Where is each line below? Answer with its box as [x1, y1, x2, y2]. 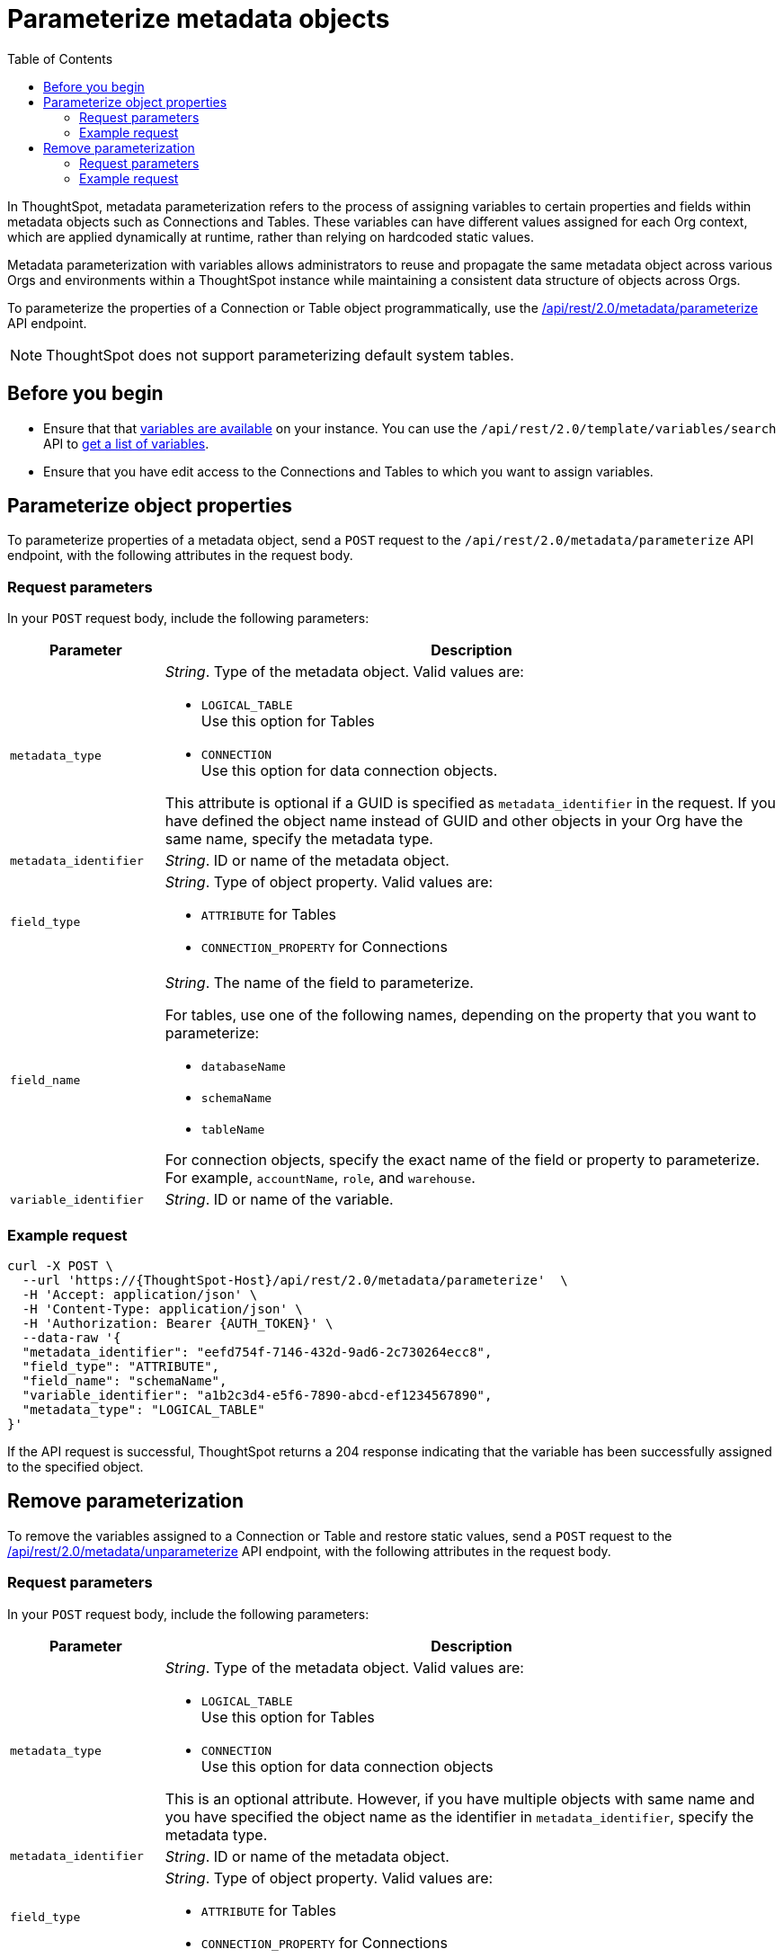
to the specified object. [7, 1458, 144, 1474]
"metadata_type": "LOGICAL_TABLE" [22, 1402, 265, 1417]
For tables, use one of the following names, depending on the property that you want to [165, 1006, 757, 1025]
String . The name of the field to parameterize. [165, 974, 474, 992]
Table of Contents [7, 50, 113, 67]
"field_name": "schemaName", [22, 1373, 227, 1388]
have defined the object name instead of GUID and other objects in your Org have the [165, 812, 743, 831]
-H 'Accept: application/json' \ [22, 1286, 258, 1302]
